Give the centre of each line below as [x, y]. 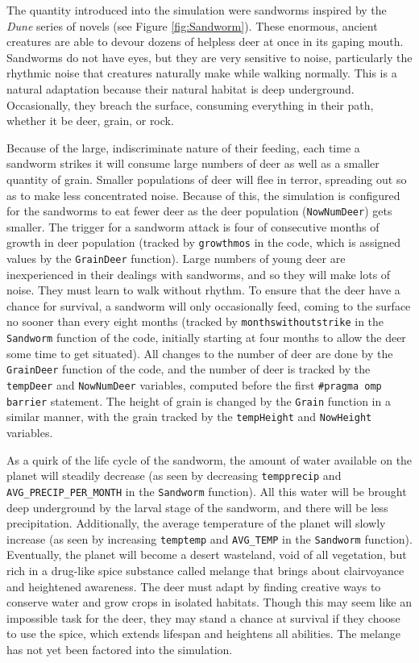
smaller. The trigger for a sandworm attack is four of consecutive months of [193, 226]
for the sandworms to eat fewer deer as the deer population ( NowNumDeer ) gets [199, 211]
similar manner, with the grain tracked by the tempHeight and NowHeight [189, 417]
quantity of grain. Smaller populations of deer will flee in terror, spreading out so [207, 179]
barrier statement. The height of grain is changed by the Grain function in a [199, 400]
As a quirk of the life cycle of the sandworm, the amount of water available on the [209, 459]
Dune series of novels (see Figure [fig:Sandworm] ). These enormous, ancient [192, 25]
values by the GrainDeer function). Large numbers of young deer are [176, 259]
